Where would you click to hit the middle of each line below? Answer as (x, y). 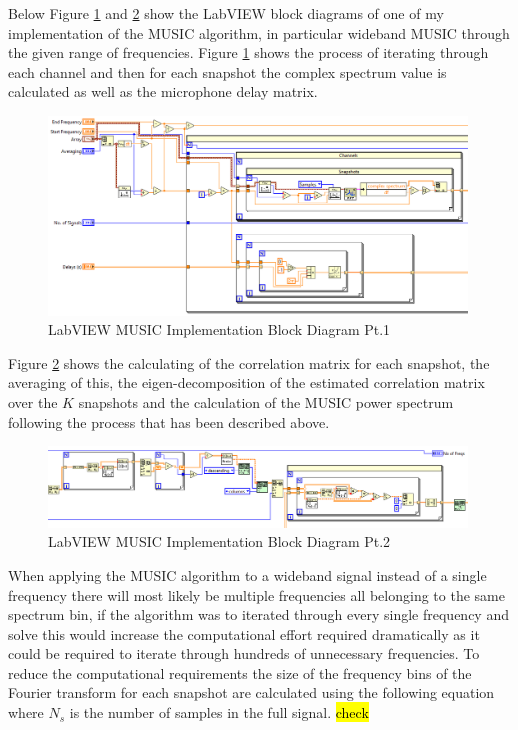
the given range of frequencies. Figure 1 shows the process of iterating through (248, 52)
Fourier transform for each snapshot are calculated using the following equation (251, 692)
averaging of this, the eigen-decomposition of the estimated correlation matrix (246, 382)
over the (33, 401)
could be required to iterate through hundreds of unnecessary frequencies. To (244, 653)
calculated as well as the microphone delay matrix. (163, 91)
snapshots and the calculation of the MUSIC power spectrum (266, 401)
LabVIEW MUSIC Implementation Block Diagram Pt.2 (219, 541)
